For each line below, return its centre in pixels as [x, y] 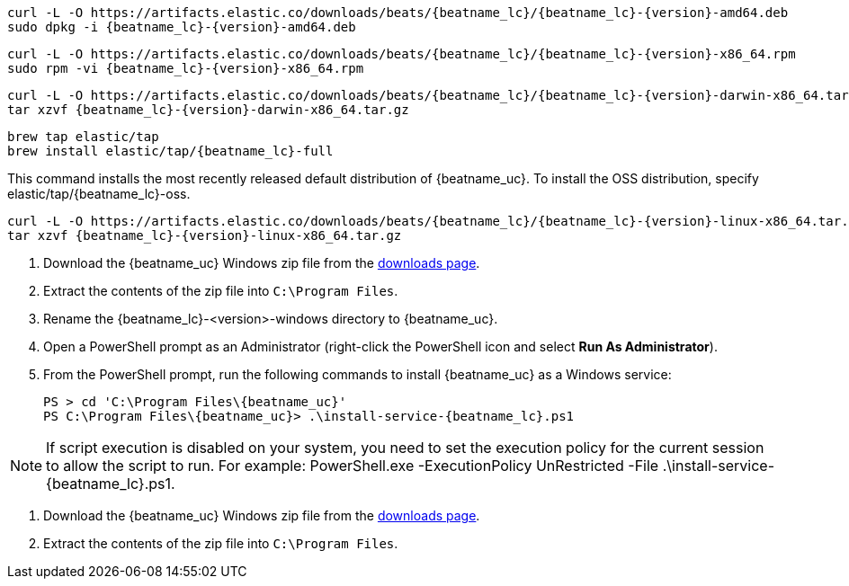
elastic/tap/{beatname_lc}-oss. [99, 194]
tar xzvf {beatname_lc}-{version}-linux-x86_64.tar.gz [205, 235]
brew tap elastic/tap [83, 137]
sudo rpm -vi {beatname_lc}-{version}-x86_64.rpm [186, 68]
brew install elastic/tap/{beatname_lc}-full [170, 151]
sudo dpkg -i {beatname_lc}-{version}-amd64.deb [182, 27]
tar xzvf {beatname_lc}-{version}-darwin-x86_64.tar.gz [208, 110]
